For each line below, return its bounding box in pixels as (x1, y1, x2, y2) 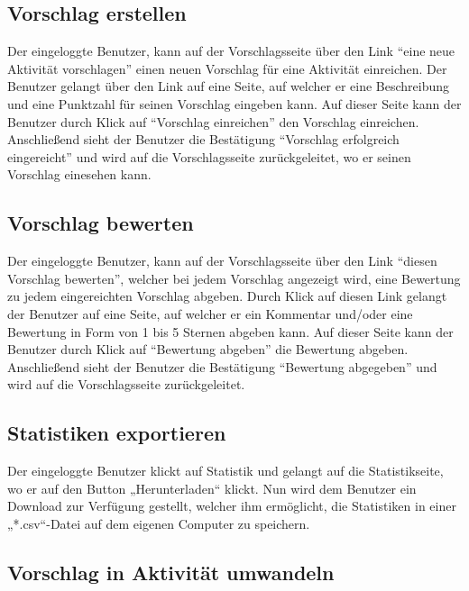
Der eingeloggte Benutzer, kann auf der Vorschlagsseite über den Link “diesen (7, 251, 437, 270)
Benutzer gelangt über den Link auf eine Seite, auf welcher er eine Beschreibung (7, 77, 450, 95)
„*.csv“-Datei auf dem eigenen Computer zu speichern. (7, 514, 310, 532)
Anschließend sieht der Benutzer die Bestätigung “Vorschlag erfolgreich (7, 130, 400, 149)
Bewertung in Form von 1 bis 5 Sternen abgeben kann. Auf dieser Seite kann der (7, 322, 454, 341)
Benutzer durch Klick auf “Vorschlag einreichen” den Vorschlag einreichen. (7, 112, 419, 131)
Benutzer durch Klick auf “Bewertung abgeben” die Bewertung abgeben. (7, 340, 409, 359)
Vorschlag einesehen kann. (7, 165, 152, 184)
